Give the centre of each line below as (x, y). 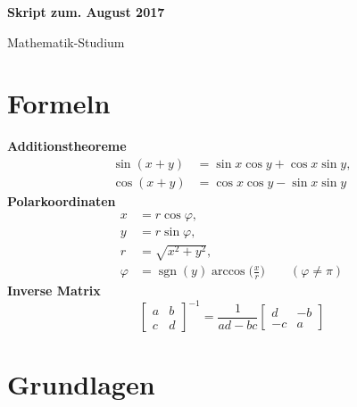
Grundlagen (81, 384)
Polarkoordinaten (62, 200)
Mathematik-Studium (66, 42)
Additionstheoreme (67, 146)
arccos (228, 272)
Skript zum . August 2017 (86, 12)
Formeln (59, 103)
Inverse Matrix (54, 291)
